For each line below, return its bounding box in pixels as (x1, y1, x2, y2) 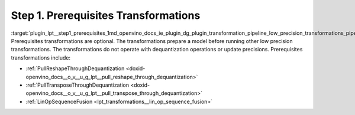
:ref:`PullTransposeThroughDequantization (25, 81, 130, 88)
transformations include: (11, 54, 71, 61)
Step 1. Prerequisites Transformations (11, 9, 201, 22)
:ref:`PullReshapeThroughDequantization (25, 65, 125, 72)
